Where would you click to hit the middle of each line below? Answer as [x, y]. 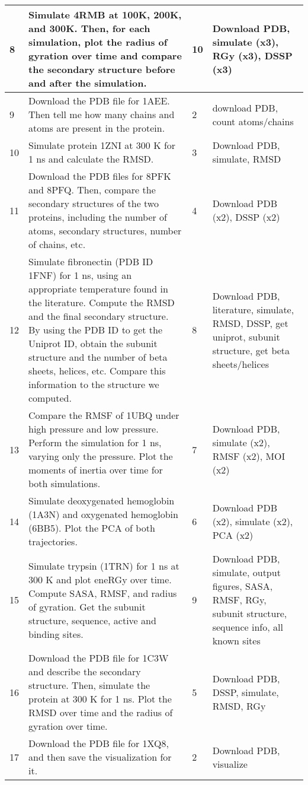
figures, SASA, [243, 586]
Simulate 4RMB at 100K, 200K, [105, 15]
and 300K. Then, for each [89, 28]
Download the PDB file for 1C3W [99, 658]
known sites [236, 641]
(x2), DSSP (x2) [246, 217]
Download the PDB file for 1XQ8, [99, 743]
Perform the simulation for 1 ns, [95, 442]
